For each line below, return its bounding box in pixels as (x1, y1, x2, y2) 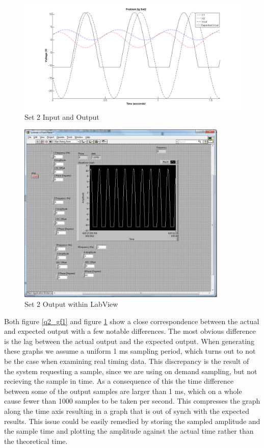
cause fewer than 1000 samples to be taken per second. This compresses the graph (4, 396, 260, 406)
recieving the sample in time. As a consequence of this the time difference (4, 376, 234, 386)
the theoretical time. (4, 435, 68, 446)
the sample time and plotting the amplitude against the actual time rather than (4, 426, 254, 436)
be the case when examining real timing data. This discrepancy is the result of (4, 356, 249, 366)
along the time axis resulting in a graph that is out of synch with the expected (4, 406, 250, 416)
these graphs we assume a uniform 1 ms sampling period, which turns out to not (4, 346, 256, 356)
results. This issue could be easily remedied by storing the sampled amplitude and (4, 415, 260, 426)
